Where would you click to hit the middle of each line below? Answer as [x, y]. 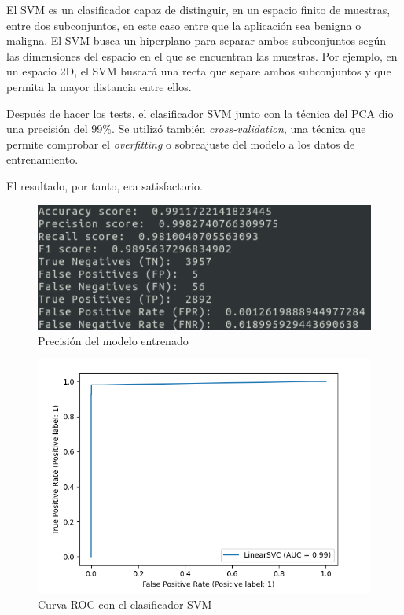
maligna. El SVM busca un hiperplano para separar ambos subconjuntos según [196, 41]
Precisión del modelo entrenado [113, 340]
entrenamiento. [42, 159]
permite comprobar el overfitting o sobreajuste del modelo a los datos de [181, 144]
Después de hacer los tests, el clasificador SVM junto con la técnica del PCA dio [200, 113]
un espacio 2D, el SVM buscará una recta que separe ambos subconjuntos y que [199, 71]
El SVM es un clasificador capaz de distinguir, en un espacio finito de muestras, [198, 9]
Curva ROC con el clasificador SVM [125, 604]
